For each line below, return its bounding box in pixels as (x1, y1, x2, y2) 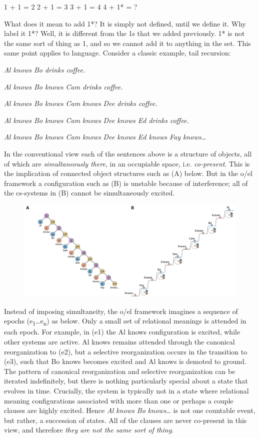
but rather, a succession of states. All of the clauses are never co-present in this (4, 414, 247, 425)
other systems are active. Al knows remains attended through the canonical (4, 336, 235, 347)
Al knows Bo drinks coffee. (4, 64, 85, 74)
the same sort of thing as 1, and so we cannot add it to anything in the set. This (4, 37, 251, 48)
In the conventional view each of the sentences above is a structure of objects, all (4, 148, 252, 158)
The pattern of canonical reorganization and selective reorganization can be (4, 365, 235, 376)
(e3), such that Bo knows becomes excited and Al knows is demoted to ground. (4, 356, 246, 366)
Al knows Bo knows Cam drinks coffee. (4, 81, 123, 91)
